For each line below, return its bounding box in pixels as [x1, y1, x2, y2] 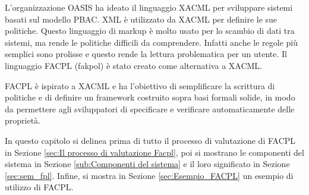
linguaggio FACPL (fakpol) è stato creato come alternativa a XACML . [5, 59, 263, 71]
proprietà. [5, 114, 40, 127]
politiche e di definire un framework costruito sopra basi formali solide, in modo [5, 91, 295, 103]
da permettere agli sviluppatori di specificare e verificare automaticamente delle [5, 102, 295, 115]
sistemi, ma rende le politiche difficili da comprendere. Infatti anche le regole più [5, 36, 298, 48]
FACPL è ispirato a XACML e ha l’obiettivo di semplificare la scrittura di [5, 79, 275, 92]
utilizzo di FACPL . [5, 181, 74, 193]
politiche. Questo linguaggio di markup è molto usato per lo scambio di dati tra [5, 24, 295, 37]
